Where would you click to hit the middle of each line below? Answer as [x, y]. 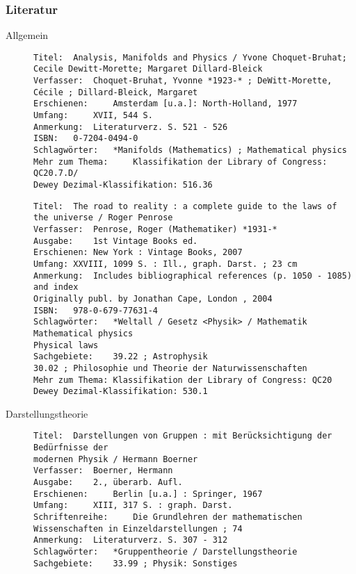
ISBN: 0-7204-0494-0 [86, 139]
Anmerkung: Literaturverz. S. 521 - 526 [131, 127]
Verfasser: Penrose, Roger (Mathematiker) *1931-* [155, 229]
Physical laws [66, 345]
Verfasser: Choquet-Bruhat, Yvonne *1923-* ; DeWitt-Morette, [183, 81]
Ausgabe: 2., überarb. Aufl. [108, 483]
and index [56, 287]
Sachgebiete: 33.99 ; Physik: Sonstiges [136, 563]
